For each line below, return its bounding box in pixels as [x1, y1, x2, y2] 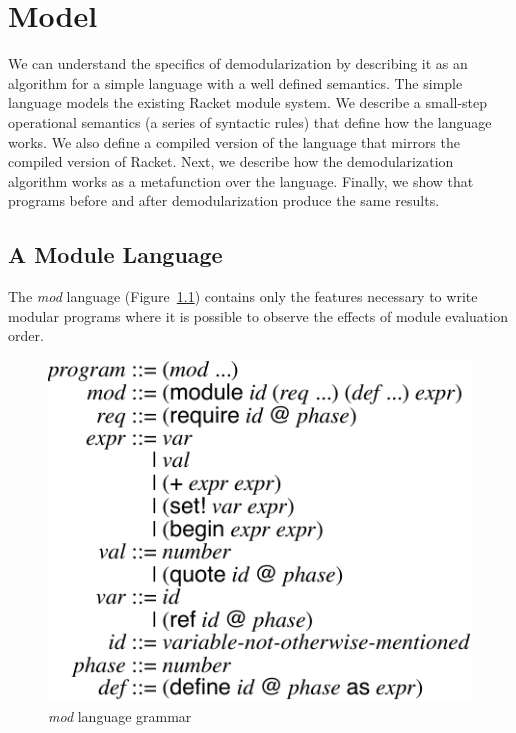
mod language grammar [48, 705, 192, 726]
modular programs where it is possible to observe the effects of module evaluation [8, 305, 508, 326]
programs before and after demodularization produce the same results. [8, 190, 440, 211]
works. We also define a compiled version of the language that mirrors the [8, 131, 460, 152]
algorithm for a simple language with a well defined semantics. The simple [8, 72, 463, 93]
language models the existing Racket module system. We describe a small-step [8, 92, 488, 113]
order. [8, 325, 44, 346]
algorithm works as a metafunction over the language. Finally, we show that [8, 170, 474, 191]
